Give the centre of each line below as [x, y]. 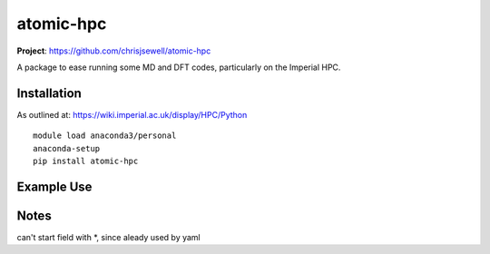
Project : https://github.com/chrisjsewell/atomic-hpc [114, 51]
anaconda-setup [67, 148]
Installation [49, 93]
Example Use [54, 186]
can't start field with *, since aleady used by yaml [109, 237]
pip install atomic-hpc [86, 161]
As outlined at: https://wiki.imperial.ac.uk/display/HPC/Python [132, 114]
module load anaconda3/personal [105, 136]
